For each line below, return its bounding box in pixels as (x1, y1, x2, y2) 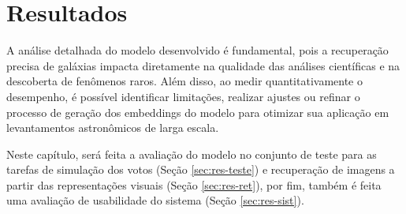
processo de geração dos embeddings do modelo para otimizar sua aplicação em (6, 103, 389, 120)
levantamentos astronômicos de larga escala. (6, 119, 219, 136)
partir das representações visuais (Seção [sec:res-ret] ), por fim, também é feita (6, 176, 382, 193)
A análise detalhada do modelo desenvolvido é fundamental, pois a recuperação (6, 42, 389, 58)
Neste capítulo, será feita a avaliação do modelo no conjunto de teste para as (6, 145, 377, 162)
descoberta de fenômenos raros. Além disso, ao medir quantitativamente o (6, 73, 363, 89)
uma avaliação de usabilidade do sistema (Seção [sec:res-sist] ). (6, 192, 304, 208)
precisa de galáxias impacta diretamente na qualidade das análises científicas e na (6, 57, 400, 73)
